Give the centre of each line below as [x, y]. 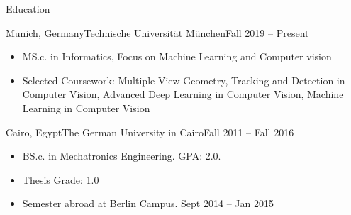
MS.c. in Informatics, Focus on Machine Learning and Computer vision [177, 56]
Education [28, 9]
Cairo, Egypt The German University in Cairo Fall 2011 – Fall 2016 [150, 132]
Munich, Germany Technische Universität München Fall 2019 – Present [157, 32]
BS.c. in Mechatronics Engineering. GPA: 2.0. [122, 156]
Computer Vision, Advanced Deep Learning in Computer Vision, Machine [183, 94]
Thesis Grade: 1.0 [61, 179]
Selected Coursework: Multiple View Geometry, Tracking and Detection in [184, 80]
